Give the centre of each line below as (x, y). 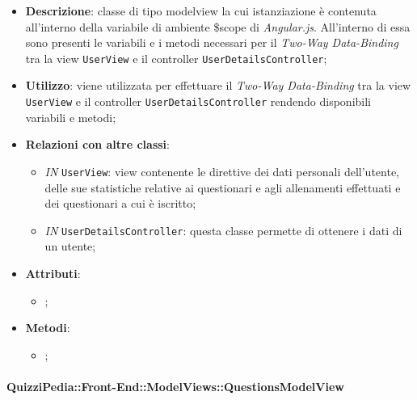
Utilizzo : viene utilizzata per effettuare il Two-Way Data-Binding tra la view (218, 85)
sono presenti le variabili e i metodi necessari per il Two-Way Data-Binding (212, 42)
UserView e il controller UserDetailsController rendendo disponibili (198, 101)
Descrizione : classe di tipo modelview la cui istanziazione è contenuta (201, 11)
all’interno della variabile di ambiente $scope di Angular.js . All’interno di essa (218, 26)
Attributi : (53, 273)
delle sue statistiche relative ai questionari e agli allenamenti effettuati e (223, 187)
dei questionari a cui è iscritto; (120, 203)
